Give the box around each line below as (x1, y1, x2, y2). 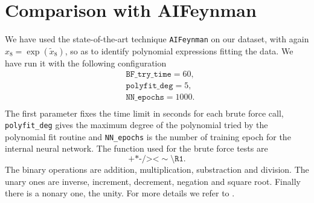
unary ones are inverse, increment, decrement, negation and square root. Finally (5, 175, 301, 187)
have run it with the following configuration (5, 56, 167, 69)
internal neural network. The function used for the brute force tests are (5, 142, 268, 155)
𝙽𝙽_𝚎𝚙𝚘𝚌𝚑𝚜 (126, 93, 164, 102)
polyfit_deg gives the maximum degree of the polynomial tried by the (5, 118, 268, 131)
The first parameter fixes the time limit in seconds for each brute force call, (5, 106, 284, 119)
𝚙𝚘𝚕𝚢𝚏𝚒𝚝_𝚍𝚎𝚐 (126, 82, 173, 91)
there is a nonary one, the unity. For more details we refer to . (5, 187, 235, 199)
